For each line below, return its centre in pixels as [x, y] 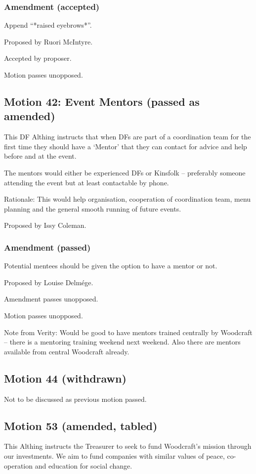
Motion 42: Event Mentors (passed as [102, 101]
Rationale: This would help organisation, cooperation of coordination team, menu [128, 199]
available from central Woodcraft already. [67, 351]
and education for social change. [84, 465]
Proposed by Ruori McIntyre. [48, 41]
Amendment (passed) [47, 247]
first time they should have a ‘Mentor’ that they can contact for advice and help [126, 146]
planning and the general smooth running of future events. [93, 208]
